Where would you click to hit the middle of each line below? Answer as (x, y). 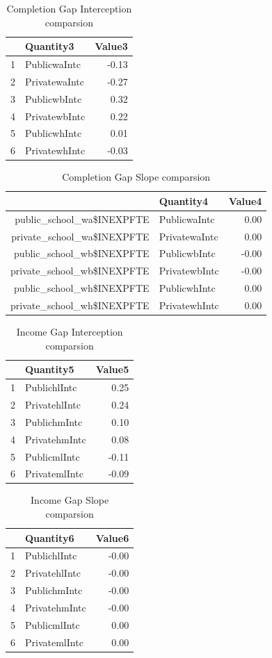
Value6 (112, 537)
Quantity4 (184, 200)
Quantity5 (50, 369)
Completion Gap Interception (69, 8)
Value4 (245, 200)
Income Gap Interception (70, 332)
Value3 (111, 46)
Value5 (112, 369)
